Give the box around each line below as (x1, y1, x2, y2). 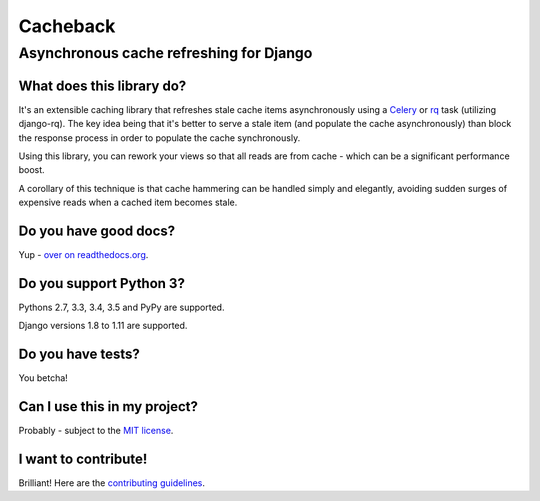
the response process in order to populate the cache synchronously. (18, 131, 301, 144)
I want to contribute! (18, 450, 148, 467)
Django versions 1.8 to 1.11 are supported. (18, 320, 188, 332)
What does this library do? (18, 77, 187, 94)
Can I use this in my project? (18, 398, 199, 415)
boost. (18, 164, 45, 176)
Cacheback (18, 15, 116, 37)
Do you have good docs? (18, 222, 176, 239)
